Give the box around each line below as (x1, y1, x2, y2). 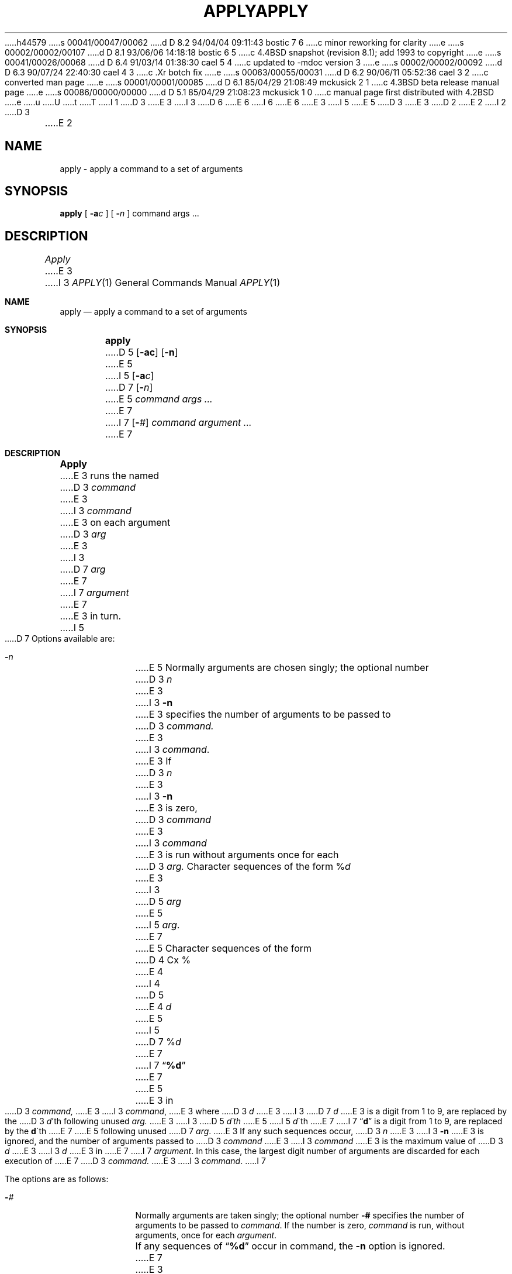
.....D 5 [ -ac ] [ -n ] (105, 346, 178, 359)
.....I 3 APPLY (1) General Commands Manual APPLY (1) (44, 277, 281, 289)
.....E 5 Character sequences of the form (135, 942, 312, 955)
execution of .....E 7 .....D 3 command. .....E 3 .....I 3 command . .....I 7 (5, 1156, 266, 1166)
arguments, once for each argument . (135, 1230, 277, 1241)
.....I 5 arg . (135, 919, 180, 931)
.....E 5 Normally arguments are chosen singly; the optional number (135, 662, 429, 674)
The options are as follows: (5, 1174, 109, 1185)
